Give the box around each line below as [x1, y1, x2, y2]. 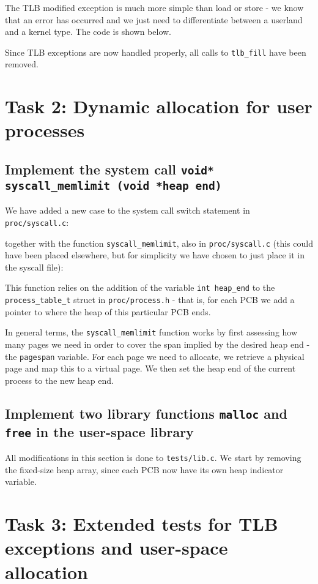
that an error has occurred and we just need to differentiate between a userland [5, 13, 303, 26]
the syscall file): [5, 260, 64, 273]
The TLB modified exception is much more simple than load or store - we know [5, 1, 304, 13]
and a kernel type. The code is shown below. [5, 25, 172, 38]
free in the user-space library [5, 422, 194, 441]
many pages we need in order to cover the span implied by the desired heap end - [5, 338, 310, 350]
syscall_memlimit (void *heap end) [5, 179, 222, 192]
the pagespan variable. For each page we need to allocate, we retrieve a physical [5, 350, 305, 362]
